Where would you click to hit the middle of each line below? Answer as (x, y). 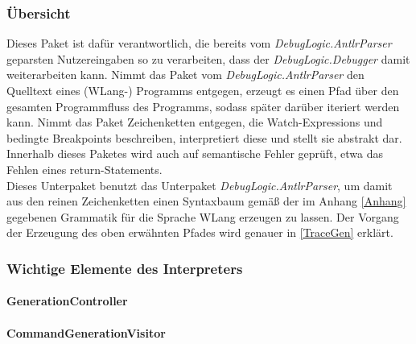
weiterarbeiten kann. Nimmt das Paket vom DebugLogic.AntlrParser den (185, 75)
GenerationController (67, 301)
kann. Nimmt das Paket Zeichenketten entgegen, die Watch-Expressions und (195, 122)
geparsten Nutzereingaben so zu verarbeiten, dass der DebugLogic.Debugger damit (208, 58)
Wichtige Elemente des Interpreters (125, 268)
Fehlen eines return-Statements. (84, 169)
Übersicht (39, 12)
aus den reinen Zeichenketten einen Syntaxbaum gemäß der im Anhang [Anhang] (206, 201)
